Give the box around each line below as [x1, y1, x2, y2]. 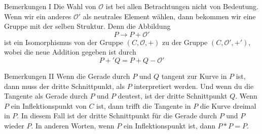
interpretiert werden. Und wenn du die [134, 80, 254, 91]
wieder [4, 120, 24, 130]
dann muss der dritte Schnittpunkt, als [4, 80, 125, 91]
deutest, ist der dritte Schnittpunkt [118, 91, 228, 101]
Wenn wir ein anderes [4, 11, 71, 21]
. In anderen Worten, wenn [31, 120, 115, 130]
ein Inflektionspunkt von [11, 100, 87, 111]
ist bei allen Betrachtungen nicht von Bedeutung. [105, 1, 258, 11]
